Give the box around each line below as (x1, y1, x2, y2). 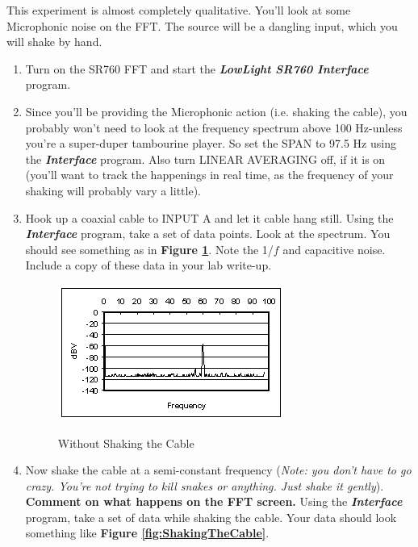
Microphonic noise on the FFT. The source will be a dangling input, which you (6, 17, 398, 34)
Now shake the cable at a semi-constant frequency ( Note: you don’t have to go (25, 461, 412, 478)
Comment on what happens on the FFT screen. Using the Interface (25, 493, 403, 510)
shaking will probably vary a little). (25, 182, 201, 198)
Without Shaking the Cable (57, 434, 194, 451)
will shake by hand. (6, 33, 102, 50)
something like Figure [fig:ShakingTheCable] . (25, 524, 270, 541)
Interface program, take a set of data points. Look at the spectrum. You (25, 225, 391, 242)
